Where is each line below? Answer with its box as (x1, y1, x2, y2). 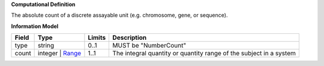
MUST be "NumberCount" (112, 42, 187, 50)
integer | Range (38, 49, 82, 58)
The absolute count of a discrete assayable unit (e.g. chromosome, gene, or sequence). (11, 12, 228, 19)
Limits (88, 33, 106, 42)
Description (112, 33, 147, 42)
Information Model (11, 23, 59, 30)
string (38, 42, 55, 50)
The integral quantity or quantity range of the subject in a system (112, 49, 296, 58)
